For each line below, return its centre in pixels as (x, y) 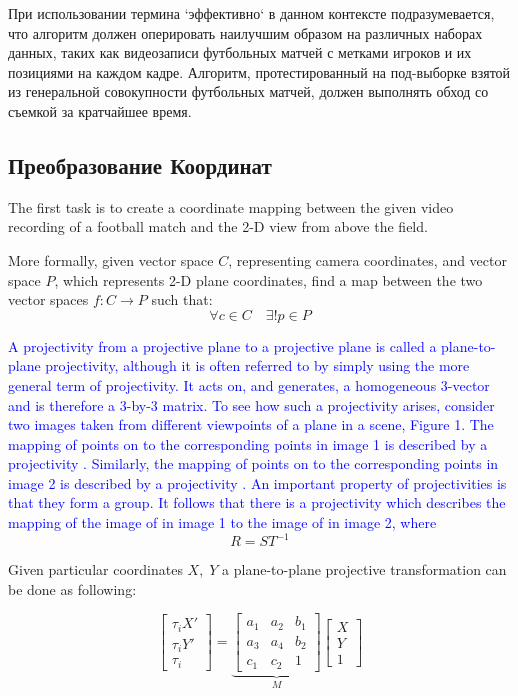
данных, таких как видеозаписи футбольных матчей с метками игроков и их (240, 52)
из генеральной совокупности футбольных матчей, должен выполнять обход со (248, 91)
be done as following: (72, 588)
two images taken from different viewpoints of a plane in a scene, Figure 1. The (251, 424)
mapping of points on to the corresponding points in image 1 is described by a (248, 443)
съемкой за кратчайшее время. (100, 110)
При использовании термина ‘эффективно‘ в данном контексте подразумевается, (251, 13)
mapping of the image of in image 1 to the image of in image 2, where (222, 522)
